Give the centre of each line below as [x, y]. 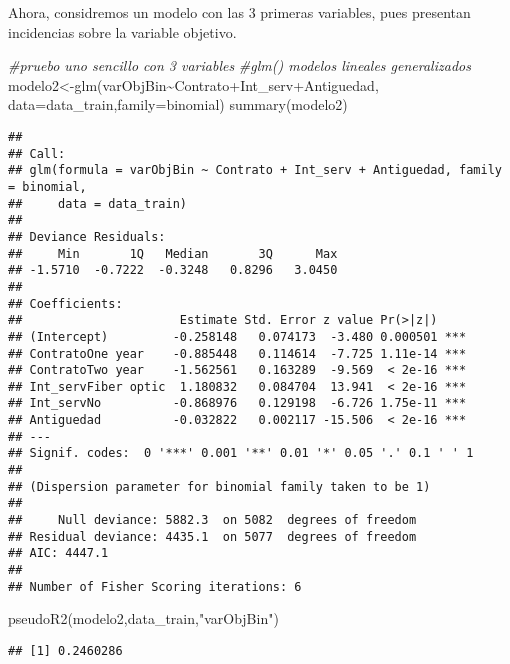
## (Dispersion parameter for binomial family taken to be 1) [219, 486]
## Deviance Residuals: [87, 236]
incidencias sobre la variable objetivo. [122, 31]
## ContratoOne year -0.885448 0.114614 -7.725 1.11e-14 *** [237, 353]
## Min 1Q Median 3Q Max [173, 253]
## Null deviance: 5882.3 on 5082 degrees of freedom [212, 520]
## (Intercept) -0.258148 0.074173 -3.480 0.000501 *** [237, 336]
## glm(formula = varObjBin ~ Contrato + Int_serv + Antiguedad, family [255, 170]
